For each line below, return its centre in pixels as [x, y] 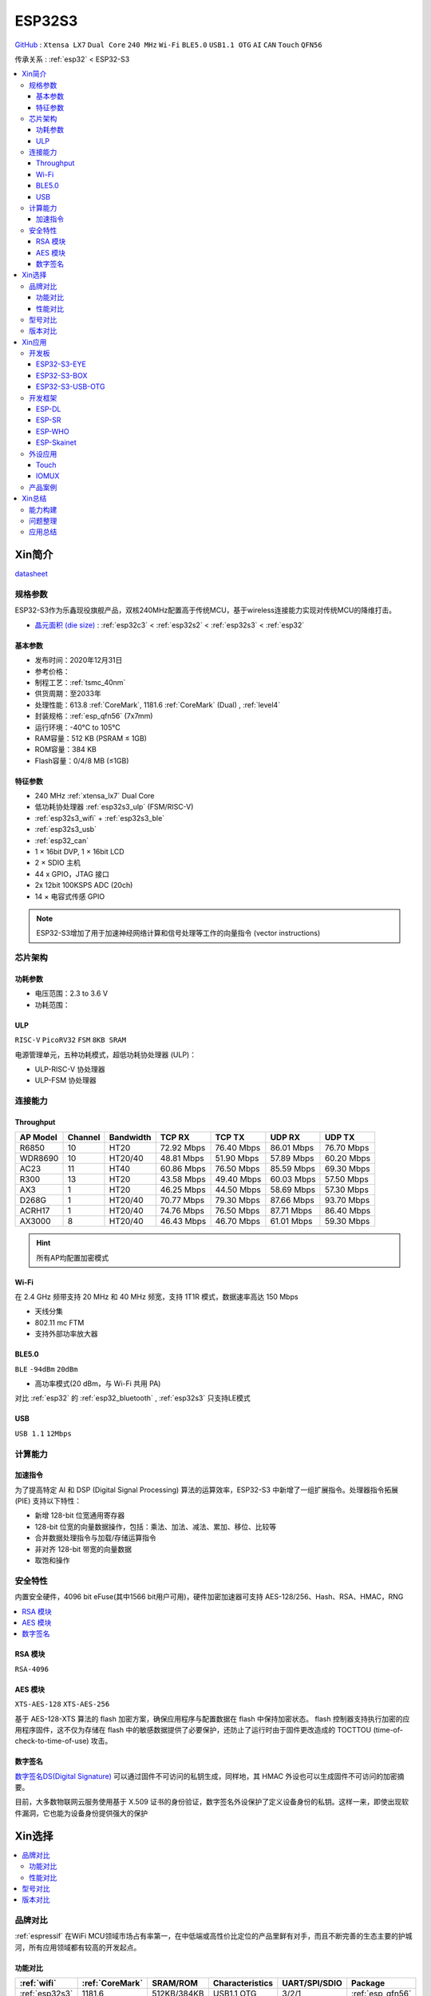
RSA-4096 [32, 1669]
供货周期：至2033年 [68, 694]
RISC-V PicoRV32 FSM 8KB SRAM [71, 1040]
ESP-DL [49, 409]
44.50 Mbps [238, 1190]
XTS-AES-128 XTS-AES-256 [62, 1704]
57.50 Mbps [346, 1179]
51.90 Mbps [237, 1158]
